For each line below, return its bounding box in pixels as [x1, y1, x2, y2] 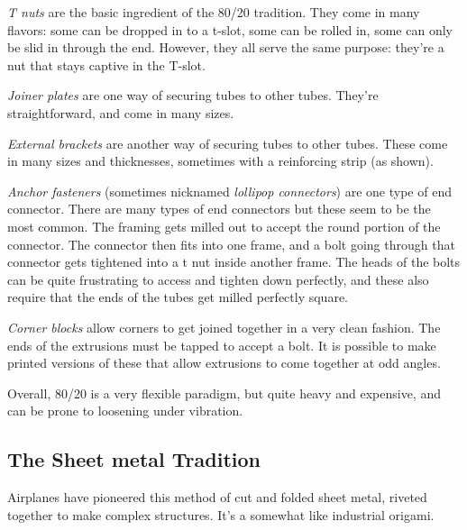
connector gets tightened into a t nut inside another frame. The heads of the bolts [7, 252, 461, 271]
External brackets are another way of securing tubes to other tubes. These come [7, 133, 448, 152]
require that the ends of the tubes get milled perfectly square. [7, 288, 348, 306]
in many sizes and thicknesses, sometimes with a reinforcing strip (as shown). [7, 151, 434, 170]
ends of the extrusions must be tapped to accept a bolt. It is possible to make [7, 335, 436, 354]
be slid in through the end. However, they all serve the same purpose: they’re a [7, 38, 444, 57]
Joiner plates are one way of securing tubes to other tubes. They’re [7, 86, 379, 105]
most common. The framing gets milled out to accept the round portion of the [7, 216, 441, 235]
